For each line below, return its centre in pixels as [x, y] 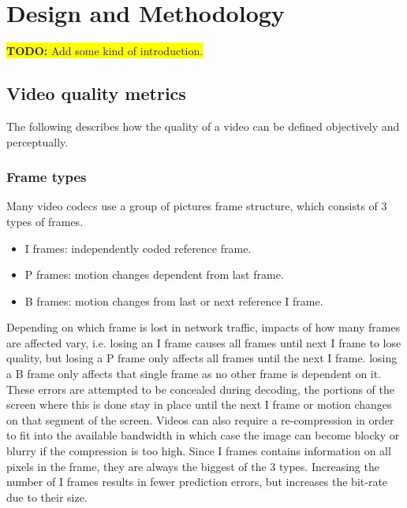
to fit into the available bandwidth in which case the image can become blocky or [203, 435]
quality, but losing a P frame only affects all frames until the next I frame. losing [202, 358]
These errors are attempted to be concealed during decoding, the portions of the [201, 389]
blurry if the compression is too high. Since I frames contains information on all [199, 451]
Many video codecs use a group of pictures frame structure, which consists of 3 [197, 206]
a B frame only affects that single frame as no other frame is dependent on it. [194, 374]
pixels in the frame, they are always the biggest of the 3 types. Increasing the [193, 466]
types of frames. [45, 221]
